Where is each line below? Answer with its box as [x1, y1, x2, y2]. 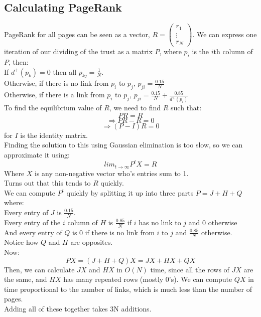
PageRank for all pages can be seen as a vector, [4, 29, 150, 39]
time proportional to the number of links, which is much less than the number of [4, 283, 252, 294]
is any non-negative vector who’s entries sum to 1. [35, 168, 189, 178]
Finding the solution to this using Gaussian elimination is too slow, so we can [4, 139, 243, 150]
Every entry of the [4, 217, 61, 227]
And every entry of [4, 227, 62, 237]
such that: [171, 102, 202, 113]
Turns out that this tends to [4, 178, 91, 188]
